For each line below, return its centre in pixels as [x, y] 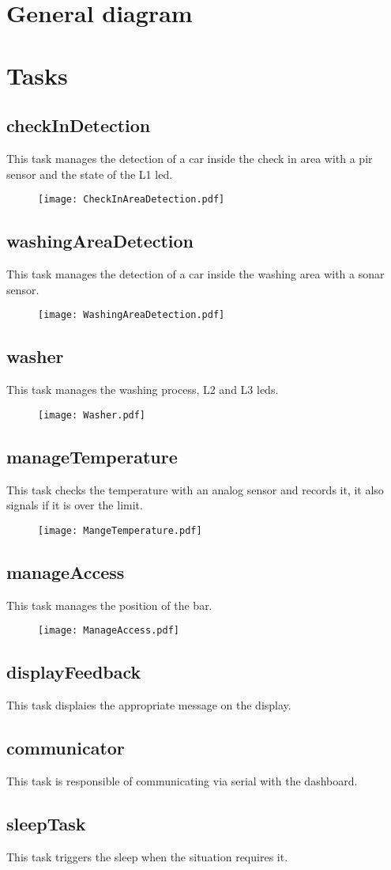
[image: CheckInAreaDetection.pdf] [132, 200]
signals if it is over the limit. [75, 505]
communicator [66, 747]
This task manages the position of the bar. [109, 605]
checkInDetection [79, 125]
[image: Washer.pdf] [92, 415]
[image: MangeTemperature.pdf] [120, 530]
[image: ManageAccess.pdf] [109, 631]
